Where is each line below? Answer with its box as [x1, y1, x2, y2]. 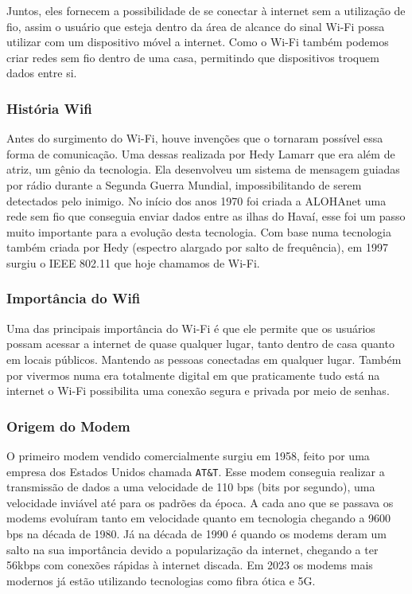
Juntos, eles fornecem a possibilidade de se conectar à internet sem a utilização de [6, 2, 406, 18]
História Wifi [6, 98, 92, 118]
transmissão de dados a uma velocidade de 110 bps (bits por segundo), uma [6, 479, 375, 495]
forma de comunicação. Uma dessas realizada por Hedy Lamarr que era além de [6, 145, 395, 162]
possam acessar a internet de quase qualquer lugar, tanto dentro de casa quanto [6, 335, 395, 352]
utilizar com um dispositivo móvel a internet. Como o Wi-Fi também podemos [6, 33, 389, 50]
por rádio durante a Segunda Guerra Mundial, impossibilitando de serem [6, 176, 362, 193]
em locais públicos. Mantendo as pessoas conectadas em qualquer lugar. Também [6, 350, 402, 367]
